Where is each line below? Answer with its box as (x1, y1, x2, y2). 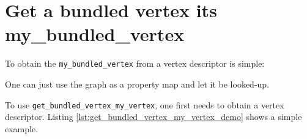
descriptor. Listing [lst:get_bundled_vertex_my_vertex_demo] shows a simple (5, 110, 302, 123)
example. (5, 122, 39, 135)
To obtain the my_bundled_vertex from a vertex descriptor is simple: (5, 57, 265, 70)
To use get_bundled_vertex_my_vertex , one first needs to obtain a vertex (5, 98, 284, 111)
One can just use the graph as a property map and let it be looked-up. (5, 77, 270, 90)
